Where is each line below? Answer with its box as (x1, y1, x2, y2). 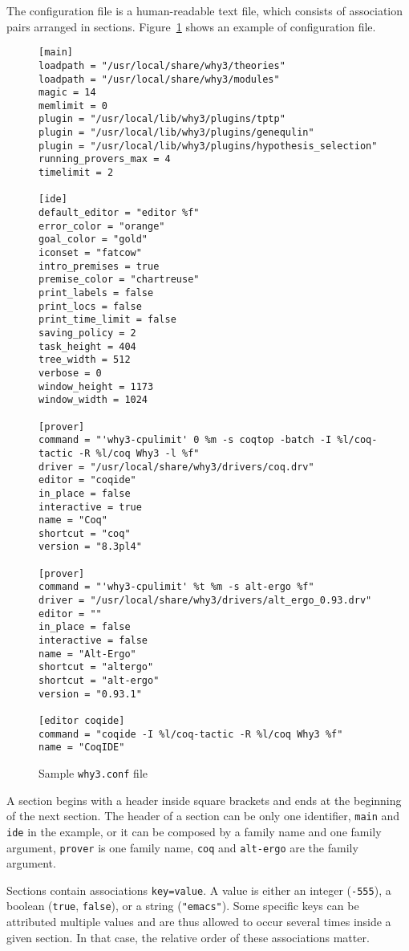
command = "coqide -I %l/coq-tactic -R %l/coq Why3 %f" (38, 728, 343, 740)
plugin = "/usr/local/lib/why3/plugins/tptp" (38, 113, 285, 125)
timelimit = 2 (38, 167, 114, 179)
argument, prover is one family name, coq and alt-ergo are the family (6, 839, 358, 855)
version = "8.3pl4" (38, 541, 142, 553)
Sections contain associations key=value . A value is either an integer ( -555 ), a (6, 881, 391, 898)
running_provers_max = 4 (38, 153, 171, 165)
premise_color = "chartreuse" (38, 274, 200, 286)
